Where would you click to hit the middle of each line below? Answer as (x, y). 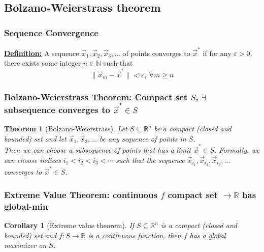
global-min (26, 206)
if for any (217, 53)
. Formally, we (237, 150)
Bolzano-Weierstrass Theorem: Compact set (96, 96)
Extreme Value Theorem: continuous (81, 194)
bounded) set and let (35, 138)
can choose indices (32, 160)
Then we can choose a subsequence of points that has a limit (97, 150)
